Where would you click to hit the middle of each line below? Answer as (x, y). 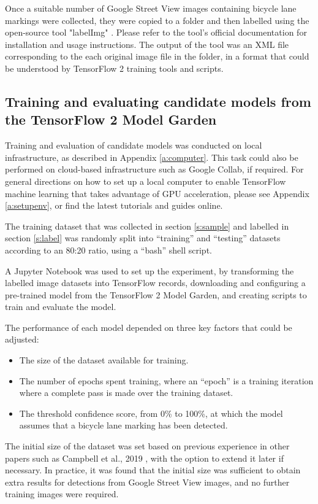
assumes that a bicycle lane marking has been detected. (123, 425)
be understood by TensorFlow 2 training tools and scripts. (114, 68)
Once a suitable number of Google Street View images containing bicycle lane (151, 8)
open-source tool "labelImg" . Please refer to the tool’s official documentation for (156, 32)
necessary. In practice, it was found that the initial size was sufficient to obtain (153, 470)
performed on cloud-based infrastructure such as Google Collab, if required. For (154, 169)
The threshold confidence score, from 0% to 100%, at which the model (151, 413)
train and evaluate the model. (61, 307)
